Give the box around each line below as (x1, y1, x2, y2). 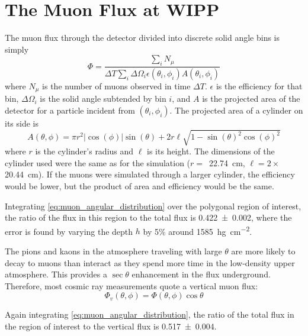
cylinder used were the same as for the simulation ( (5, 156, 191, 169)
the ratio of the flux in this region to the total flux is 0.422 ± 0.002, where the (5, 211, 292, 224)
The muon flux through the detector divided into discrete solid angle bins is (5, 31, 280, 44)
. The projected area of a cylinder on (169, 104, 303, 117)
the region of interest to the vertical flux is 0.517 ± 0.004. (5, 319, 217, 332)
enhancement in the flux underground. (131, 268, 271, 280)
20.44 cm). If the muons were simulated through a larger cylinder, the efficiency (5, 168, 295, 180)
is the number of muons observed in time (42, 79, 191, 92)
